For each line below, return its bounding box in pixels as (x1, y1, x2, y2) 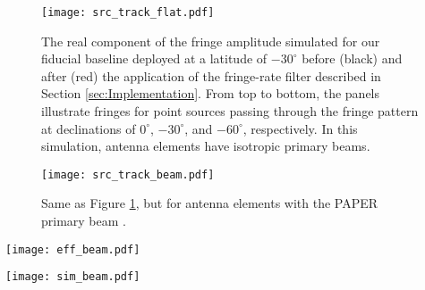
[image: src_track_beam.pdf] (41, 168, 215, 181)
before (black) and (302, 49, 403, 68)
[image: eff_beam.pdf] (5, 243, 140, 256)
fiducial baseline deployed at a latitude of (41, 49, 268, 68)
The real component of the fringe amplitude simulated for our (41, 31, 380, 50)
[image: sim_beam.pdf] (5, 270, 140, 284)
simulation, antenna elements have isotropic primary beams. (41, 137, 370, 155)
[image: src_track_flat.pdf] (41, 6, 215, 19)
